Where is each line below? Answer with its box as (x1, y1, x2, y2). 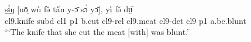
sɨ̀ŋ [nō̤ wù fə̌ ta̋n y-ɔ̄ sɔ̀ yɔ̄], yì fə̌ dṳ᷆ (5, 3, 133, 15)
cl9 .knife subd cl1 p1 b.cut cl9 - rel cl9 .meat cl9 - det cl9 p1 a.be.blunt (5, 14, 246, 26)
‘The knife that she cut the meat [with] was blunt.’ (8, 26, 190, 38)
